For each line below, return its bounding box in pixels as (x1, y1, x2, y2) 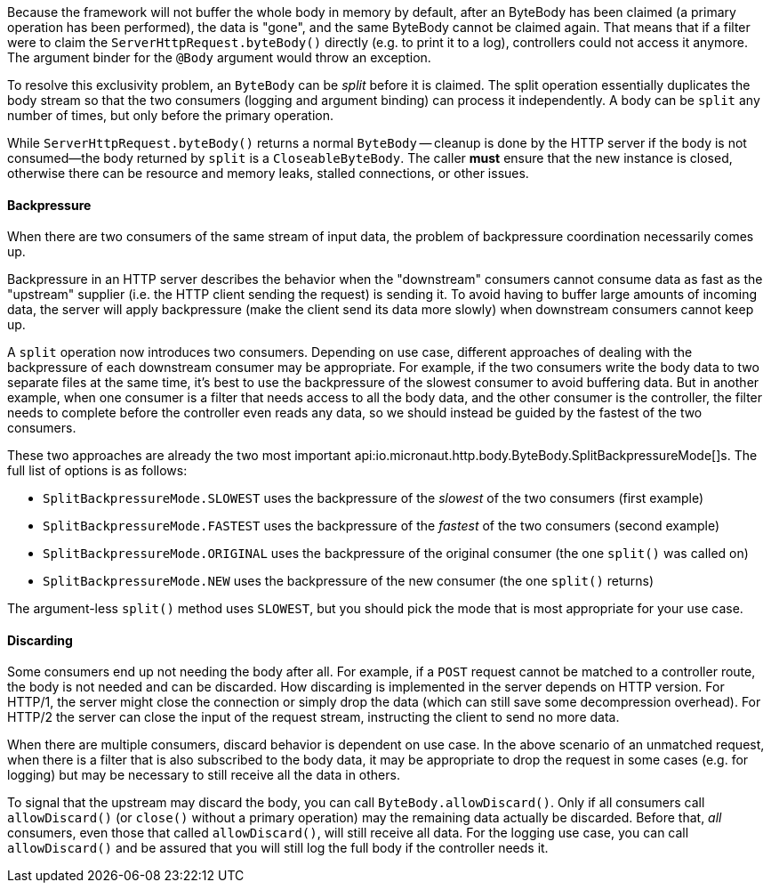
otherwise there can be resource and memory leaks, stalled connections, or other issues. (7, 166, 529, 181)
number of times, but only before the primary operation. (7, 108, 334, 123)
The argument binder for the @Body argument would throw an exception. (7, 50, 431, 65)
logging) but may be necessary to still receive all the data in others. (7, 767, 400, 783)
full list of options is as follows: (7, 463, 188, 479)
